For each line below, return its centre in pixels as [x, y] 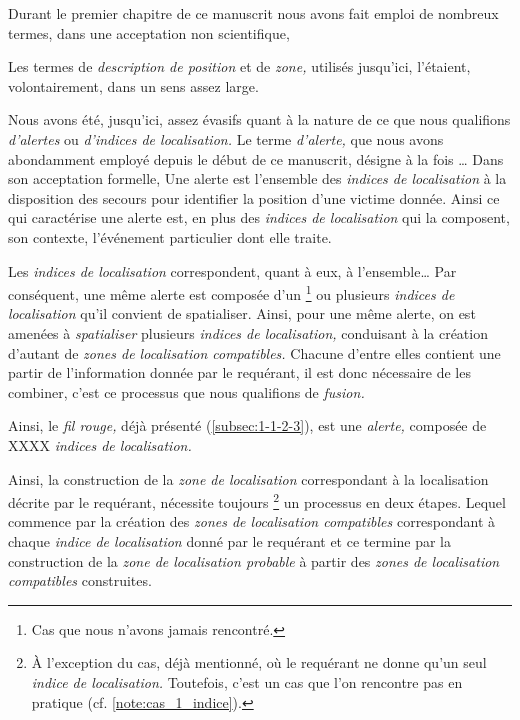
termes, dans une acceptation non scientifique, [149, 32]
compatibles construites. [80, 580]
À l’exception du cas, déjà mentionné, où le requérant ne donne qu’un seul [259, 662]
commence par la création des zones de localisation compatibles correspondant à [252, 521]
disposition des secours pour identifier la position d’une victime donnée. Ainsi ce [254, 197]
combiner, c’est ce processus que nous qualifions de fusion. [186, 391]
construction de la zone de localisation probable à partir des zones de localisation [254, 560]
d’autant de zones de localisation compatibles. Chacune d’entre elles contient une [254, 352]
